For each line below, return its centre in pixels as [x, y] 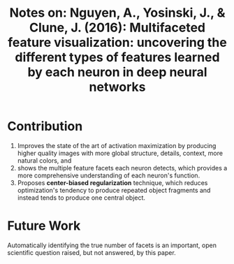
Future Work [44, 226]
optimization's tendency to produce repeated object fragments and [114, 190]
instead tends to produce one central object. [81, 198]
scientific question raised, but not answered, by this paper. [92, 252]
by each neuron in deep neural [117, 72]
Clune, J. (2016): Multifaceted [117, 28]
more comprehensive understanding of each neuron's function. [109, 175]
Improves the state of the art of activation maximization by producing [117, 145]
